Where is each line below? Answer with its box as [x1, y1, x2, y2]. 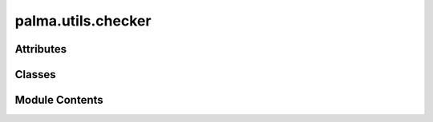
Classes [14, 68, 56, 81]
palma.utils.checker [14, 12, 152, 30]
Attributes [14, 42, 67, 56]
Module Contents [14, 93, 103, 107]
